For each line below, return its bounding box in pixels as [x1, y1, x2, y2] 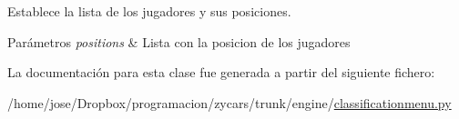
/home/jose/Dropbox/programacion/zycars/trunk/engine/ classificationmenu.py [7, 93, 452, 112]
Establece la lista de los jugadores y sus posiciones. [7, 2, 291, 20]
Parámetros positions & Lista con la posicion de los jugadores [7, 32, 351, 51]
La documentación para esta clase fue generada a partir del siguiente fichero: [7, 63, 435, 82]
